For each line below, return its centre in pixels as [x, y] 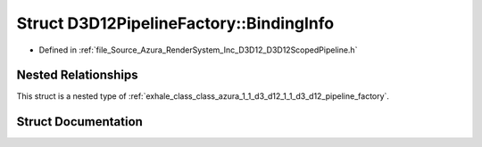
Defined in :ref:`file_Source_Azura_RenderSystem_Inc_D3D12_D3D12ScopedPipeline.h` [198, 50]
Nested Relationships [77, 75]
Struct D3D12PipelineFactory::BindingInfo [175, 23]
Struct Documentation [79, 122]
